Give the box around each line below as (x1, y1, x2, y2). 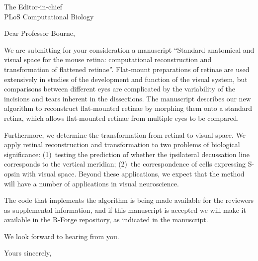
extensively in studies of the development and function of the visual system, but (4, 74, 248, 84)
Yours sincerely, (4, 248, 52, 258)
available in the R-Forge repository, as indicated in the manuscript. (4, 214, 208, 225)
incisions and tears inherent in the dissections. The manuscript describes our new (4, 93, 251, 103)
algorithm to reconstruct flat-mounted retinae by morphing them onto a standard (4, 103, 252, 113)
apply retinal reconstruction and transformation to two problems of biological (4, 139, 240, 150)
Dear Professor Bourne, (4, 28, 75, 38)
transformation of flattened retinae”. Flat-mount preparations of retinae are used (4, 64, 250, 74)
